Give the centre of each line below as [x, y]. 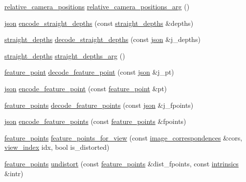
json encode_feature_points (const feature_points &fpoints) [95, 121]
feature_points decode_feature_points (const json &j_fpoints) [99, 105]
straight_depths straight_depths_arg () [65, 55]
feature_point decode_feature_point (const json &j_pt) [89, 72]
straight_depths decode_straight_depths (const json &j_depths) [102, 39]
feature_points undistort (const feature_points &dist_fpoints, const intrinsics [122, 163]
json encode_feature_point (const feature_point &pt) [86, 88]
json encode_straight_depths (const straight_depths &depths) [99, 23]
